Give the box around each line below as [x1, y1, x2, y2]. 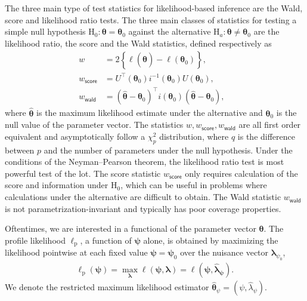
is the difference [237, 130, 295, 142]
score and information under [5, 179, 108, 191]
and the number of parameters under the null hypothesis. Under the [44, 143, 293, 156]
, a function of [80, 234, 132, 246]
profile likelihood [5, 234, 66, 246]
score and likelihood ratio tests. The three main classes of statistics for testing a [5, 13, 297, 26]
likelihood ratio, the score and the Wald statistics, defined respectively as [5, 36, 272, 49]
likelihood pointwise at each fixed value [5, 246, 148, 259]
